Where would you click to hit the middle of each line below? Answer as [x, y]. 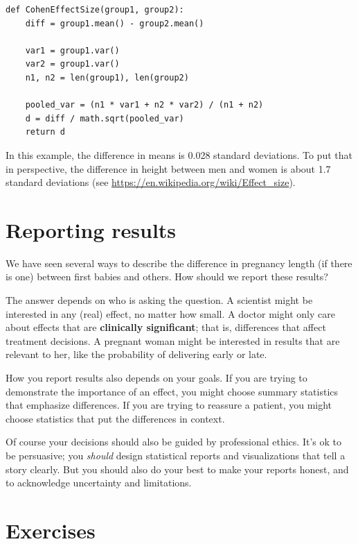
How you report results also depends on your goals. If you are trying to [156, 377]
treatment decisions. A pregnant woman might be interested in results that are [173, 340]
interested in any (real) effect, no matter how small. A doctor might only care [170, 313]
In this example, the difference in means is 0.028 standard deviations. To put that [179, 154]
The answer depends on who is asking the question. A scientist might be [159, 300]
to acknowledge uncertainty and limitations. [99, 483]
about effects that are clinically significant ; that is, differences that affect [166, 327]
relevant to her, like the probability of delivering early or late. [136, 354]
